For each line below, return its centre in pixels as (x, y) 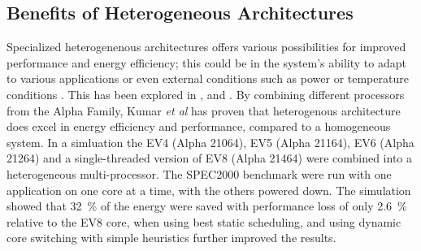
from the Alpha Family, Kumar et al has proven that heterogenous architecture (204, 110)
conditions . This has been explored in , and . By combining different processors (206, 94)
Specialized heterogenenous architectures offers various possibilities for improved (206, 47)
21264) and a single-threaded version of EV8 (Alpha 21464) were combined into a (210, 158)
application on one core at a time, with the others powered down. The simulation (209, 190)
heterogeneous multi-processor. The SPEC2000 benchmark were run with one (199, 173)
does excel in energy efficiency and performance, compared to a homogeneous (199, 126)
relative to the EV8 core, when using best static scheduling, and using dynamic (204, 221)
